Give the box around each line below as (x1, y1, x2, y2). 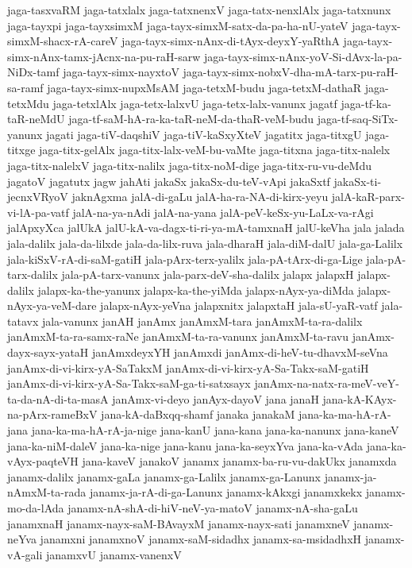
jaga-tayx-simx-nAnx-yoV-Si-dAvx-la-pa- (203, 48, 402, 64)
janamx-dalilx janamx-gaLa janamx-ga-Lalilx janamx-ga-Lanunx (7, 468, 321, 485)
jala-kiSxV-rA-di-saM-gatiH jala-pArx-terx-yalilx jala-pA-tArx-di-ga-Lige (7, 250, 363, 267)
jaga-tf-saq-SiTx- (317, 110, 399, 127)
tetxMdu (7, 95, 49, 111)
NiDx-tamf (7, 64, 60, 80)
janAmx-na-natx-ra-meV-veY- (254, 375, 399, 392)
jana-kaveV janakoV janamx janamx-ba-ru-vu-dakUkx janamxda (82, 453, 397, 469)
